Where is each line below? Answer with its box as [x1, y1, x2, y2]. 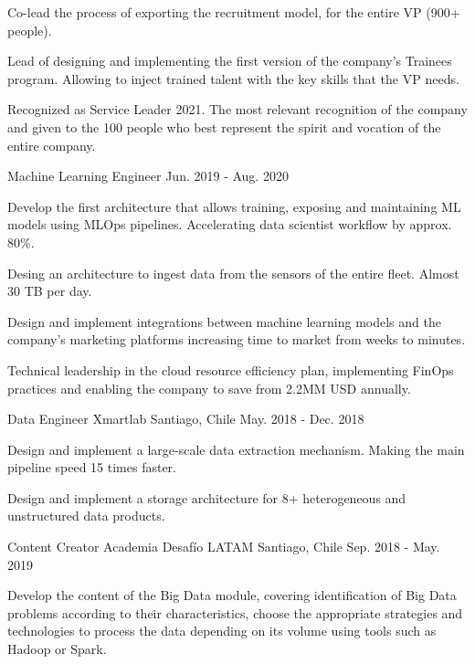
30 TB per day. [7, 281, 92, 300]
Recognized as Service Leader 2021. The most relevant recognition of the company [7, 100, 468, 119]
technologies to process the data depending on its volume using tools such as [7, 621, 437, 640]
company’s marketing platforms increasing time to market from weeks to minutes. [7, 330, 466, 349]
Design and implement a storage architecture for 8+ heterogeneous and [7, 488, 406, 507]
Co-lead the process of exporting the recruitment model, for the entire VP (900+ [7, 3, 460, 21]
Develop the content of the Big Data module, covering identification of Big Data [7, 585, 457, 605]
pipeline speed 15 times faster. [7, 458, 176, 477]
